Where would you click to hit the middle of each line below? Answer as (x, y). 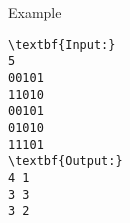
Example (35, 12)
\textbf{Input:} (62, 44)
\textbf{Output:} (65, 161)
